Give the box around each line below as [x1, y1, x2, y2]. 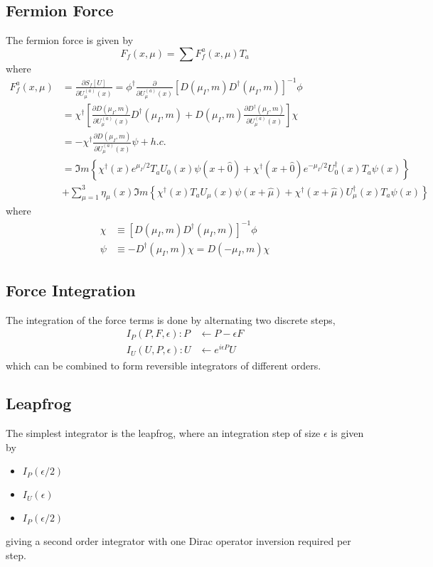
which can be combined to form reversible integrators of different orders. [6, 357, 321, 372]
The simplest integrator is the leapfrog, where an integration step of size [6, 426, 321, 441]
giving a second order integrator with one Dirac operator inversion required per [6, 534, 351, 549]
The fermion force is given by [6, 33, 134, 48]
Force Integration [6, 279, 136, 301]
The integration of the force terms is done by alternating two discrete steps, [6, 312, 336, 327]
